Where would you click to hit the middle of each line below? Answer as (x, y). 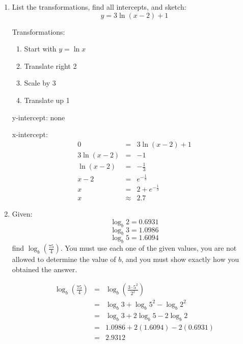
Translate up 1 (47, 100)
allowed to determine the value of (64, 259)
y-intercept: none (38, 117)
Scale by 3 (40, 83)
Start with (40, 49)
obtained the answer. (45, 269)
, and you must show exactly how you (180, 259)
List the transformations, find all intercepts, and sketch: (99, 7)
